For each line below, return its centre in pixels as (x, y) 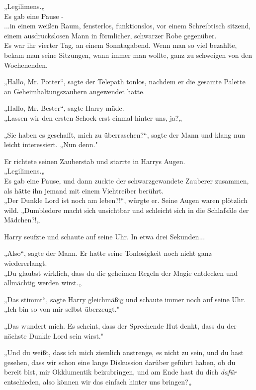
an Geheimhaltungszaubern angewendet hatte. (75, 91)
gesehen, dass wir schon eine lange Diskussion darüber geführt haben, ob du (120, 362)
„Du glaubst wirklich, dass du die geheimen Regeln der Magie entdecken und (121, 273)
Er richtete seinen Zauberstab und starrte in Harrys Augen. (95, 161)
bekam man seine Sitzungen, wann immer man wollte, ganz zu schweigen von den (128, 55)
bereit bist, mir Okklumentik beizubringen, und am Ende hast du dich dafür (120, 372)
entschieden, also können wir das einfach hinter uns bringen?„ (98, 382)
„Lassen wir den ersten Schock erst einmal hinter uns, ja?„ (93, 117)
